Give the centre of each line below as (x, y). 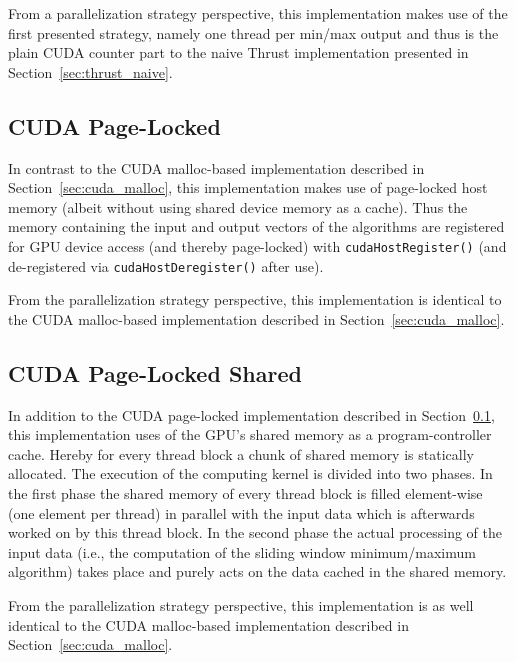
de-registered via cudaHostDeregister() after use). (166, 265)
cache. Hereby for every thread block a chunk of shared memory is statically (241, 453)
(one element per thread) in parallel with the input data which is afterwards (241, 512)
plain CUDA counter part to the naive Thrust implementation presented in (238, 52)
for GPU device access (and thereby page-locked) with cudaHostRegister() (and (257, 245)
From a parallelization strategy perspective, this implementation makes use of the (258, 13)
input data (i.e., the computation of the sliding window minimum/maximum (242, 551)
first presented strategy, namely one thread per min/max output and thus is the (253, 32)
